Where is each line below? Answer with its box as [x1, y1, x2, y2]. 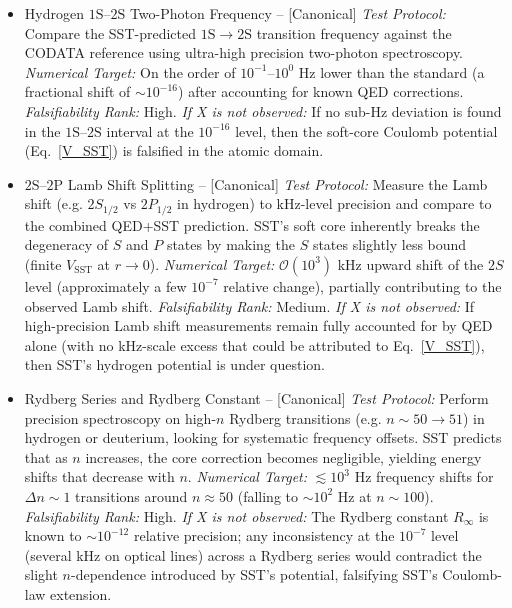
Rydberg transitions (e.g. [229, 407, 382, 428]
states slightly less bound [312, 234, 467, 255]
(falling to [237, 485, 298, 506]
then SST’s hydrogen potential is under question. [24, 354, 325, 375]
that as [24, 446, 68, 467]
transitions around [75, 485, 188, 506]
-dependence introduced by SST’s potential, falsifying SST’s [71, 564, 438, 585]
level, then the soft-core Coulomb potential [235, 120, 498, 141]
